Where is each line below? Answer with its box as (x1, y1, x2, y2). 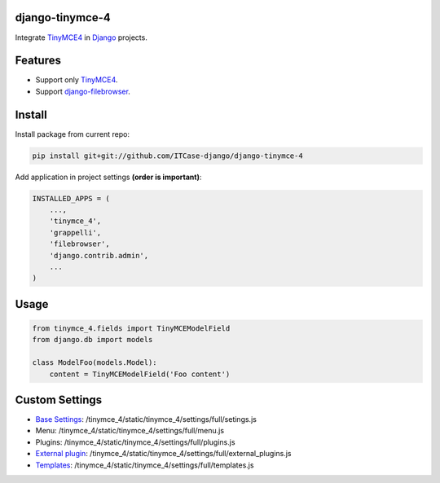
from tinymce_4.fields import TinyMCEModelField (32, 324, 231, 333)
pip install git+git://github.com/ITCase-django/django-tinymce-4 (32, 151, 303, 160)
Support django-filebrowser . (35, 86, 130, 96)
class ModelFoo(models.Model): (32, 358, 158, 367)
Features (15, 54, 61, 68)
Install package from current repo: (15, 129, 130, 138)
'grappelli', (49, 228, 102, 237)
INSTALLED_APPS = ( (32, 194, 110, 203)
